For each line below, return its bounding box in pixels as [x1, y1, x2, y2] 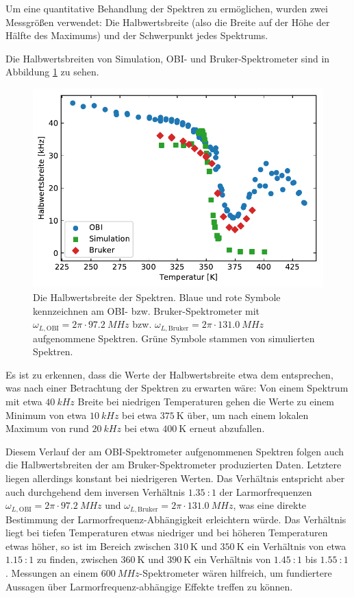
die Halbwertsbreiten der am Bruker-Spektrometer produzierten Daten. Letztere [5, 457, 342, 472]
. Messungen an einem [5, 566, 99, 580]
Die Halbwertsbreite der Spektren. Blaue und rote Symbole [33, 290, 281, 304]
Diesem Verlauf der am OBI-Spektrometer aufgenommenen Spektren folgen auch [5, 444, 344, 458]
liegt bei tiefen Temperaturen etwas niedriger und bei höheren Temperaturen [5, 525, 328, 540]
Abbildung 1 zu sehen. [5, 64, 99, 79]
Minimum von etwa [5, 407, 87, 422]
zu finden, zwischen [36, 552, 118, 566]
